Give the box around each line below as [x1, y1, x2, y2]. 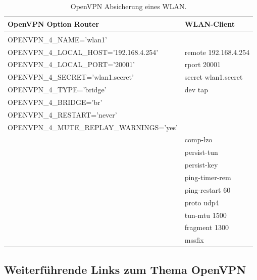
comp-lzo [184, 134, 213, 145]
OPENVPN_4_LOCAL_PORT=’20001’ [8, 59, 135, 70]
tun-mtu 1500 [184, 209, 227, 220]
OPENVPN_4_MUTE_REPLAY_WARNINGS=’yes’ [8, 122, 178, 132]
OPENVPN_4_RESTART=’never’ [8, 109, 117, 120]
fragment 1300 [184, 222, 229, 233]
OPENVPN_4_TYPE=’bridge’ [8, 84, 107, 95]
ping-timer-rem [184, 172, 231, 182]
